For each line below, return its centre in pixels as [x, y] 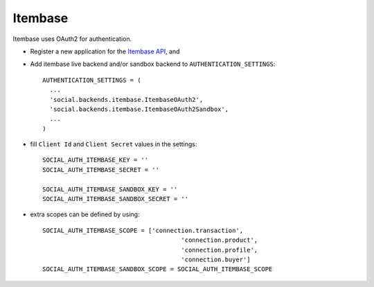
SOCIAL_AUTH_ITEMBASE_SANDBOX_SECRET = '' [116, 199]
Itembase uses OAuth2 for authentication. [72, 39]
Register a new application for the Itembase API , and [105, 51]
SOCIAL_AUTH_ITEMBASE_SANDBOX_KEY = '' [110, 189]
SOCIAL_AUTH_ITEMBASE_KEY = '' [96, 160]
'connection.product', [220, 240]
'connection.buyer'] [216, 259]
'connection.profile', [220, 250]
